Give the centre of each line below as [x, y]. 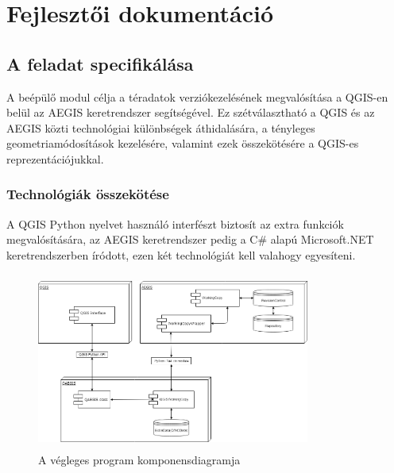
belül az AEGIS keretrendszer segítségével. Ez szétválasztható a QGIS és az [191, 112]
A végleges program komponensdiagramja [139, 460]
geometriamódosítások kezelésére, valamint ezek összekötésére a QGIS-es [183, 143]
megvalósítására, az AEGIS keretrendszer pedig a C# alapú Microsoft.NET [190, 239]
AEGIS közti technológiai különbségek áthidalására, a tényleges [161, 127]
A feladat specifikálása [100, 63]
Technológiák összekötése [88, 194]
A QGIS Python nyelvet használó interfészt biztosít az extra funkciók [175, 223]
